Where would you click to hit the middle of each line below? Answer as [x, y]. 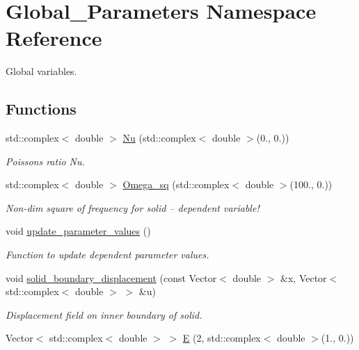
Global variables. [41, 71]
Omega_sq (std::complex [176, 184]
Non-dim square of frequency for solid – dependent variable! [133, 207]
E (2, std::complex [222, 338]
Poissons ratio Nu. [45, 161]
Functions [41, 109]
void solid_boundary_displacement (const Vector [111, 277]
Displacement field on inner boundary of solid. [104, 314]
